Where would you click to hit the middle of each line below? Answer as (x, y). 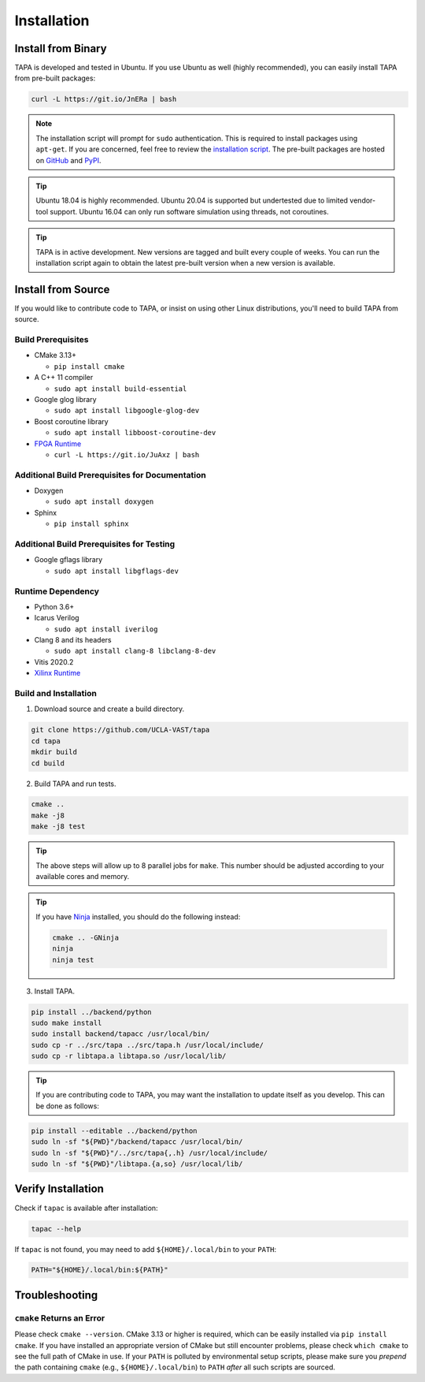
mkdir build (54, 752)
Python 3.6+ (54, 606)
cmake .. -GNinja (86, 937)
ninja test (73, 959)
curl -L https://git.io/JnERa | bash (104, 99)
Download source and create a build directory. (109, 709)
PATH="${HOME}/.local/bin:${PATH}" (100, 1270)
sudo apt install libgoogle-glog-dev (127, 411)
